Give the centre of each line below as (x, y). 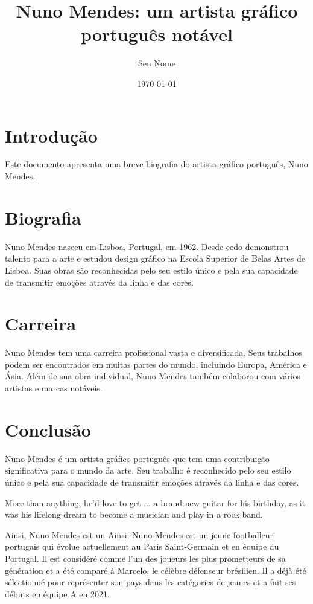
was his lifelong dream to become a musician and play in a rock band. (134, 514)
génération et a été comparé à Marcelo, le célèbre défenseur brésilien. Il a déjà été (156, 570)
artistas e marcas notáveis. (54, 388)
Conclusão (48, 429)
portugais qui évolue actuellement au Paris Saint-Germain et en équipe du (142, 546)
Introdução (51, 135)
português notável (157, 34)
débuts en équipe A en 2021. (57, 593)
